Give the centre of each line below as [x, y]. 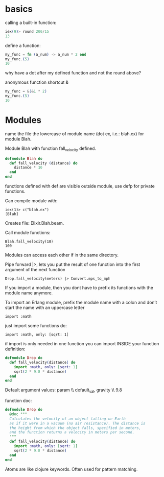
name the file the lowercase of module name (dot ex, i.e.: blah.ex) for [75, 134]
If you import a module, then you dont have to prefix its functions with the [79, 288]
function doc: [19, 401]
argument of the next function [35, 270]
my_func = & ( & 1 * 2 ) [26, 92]
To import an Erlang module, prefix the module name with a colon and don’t [81, 303]
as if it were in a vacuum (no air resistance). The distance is [78, 423]
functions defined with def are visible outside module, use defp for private [80, 186]
